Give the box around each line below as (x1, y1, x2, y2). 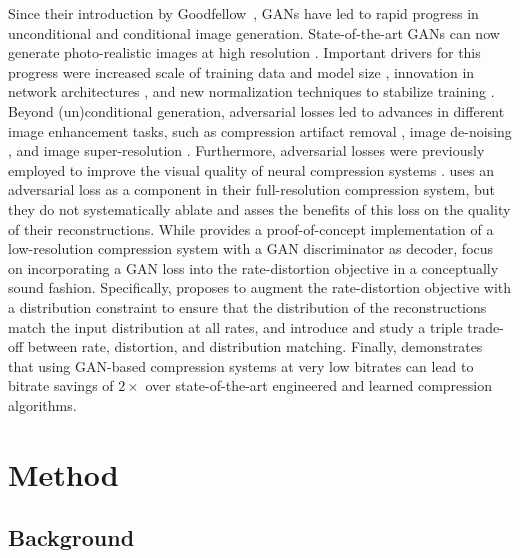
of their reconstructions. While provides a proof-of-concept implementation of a (8, 218, 494, 239)
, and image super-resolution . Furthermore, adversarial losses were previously (8, 140, 485, 161)
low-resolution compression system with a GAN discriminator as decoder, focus (8, 238, 494, 259)
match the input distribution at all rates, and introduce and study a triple (8, 316, 463, 337)
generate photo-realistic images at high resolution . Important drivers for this (8, 42, 481, 63)
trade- (467, 316, 504, 337)
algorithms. (8, 394, 77, 415)
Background (8, 522, 135, 553)
